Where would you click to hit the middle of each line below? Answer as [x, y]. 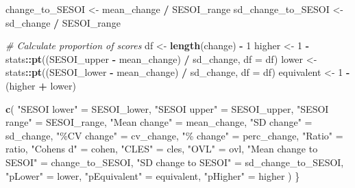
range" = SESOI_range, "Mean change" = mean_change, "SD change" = [159, 122]
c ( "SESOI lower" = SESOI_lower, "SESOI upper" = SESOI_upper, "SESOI [167, 108]
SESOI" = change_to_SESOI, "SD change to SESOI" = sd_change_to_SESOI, [175, 162]
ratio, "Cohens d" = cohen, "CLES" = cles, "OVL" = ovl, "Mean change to [162, 149]
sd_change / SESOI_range [63, 22]
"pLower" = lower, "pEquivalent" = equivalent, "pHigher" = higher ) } [153, 175]
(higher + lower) [41, 85]
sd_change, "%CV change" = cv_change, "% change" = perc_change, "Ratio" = [174, 135]
